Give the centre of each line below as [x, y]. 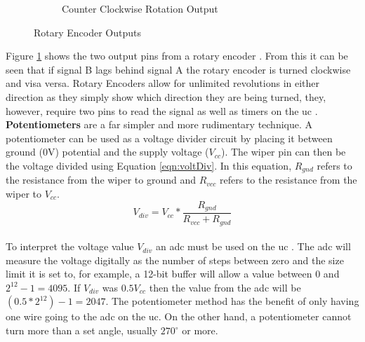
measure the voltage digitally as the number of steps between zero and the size [175, 260]
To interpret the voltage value [70, 246]
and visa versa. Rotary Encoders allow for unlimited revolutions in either [163, 83]
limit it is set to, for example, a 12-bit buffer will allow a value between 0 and [173, 274]
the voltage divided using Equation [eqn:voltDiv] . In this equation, [149, 165]
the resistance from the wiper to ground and [101, 180]
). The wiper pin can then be [283, 152]
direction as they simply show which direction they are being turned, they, [166, 96]
